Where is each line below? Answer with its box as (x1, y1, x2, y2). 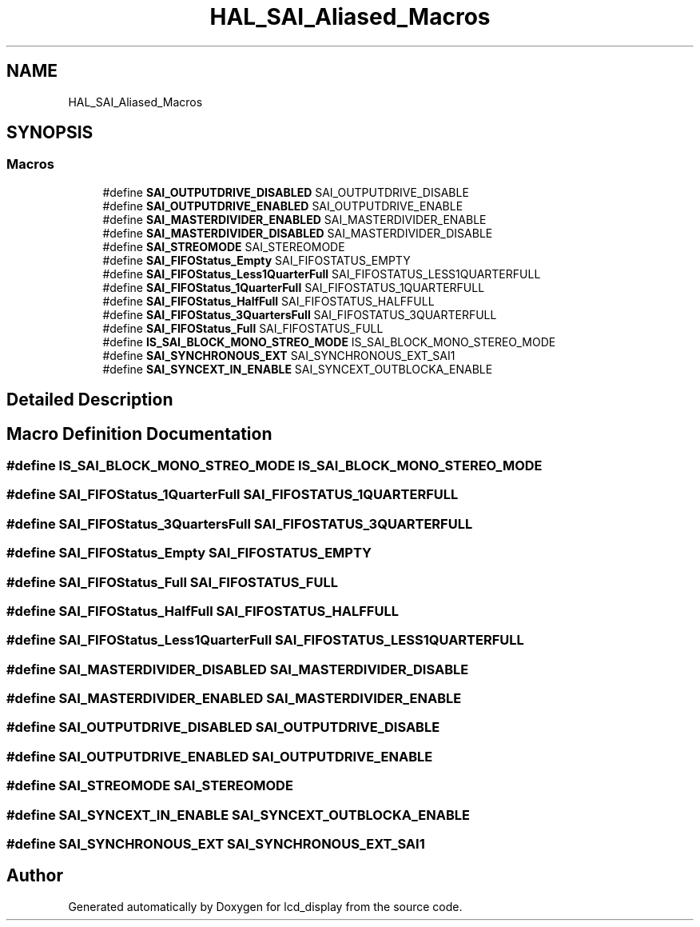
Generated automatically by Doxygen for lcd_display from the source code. (68, 899, 463, 913)
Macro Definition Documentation (6, 423, 272, 444)
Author (6, 865, 63, 886)
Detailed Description (6, 390, 173, 410)
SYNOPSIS (6, 122, 93, 143)
